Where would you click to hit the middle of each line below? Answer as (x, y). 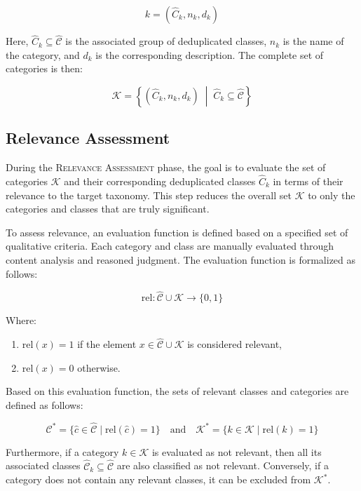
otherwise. (99, 367)
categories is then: (44, 68)
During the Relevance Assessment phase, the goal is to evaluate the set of (166, 167)
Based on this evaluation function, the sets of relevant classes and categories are (177, 391)
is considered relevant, (234, 344)
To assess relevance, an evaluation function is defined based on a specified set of (177, 232)
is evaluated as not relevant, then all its (237, 451)
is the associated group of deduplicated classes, (166, 41)
